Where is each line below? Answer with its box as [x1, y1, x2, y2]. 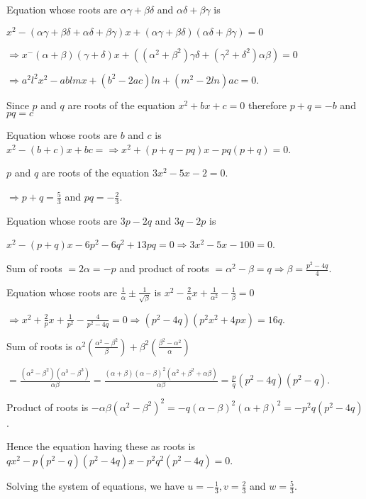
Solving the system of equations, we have [6, 478, 184, 493]
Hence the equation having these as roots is [6, 439, 195, 454]
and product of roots [119, 261, 209, 276]
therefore [248, 97, 287, 112]
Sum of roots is [6, 338, 72, 353]
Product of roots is [6, 399, 89, 414]
